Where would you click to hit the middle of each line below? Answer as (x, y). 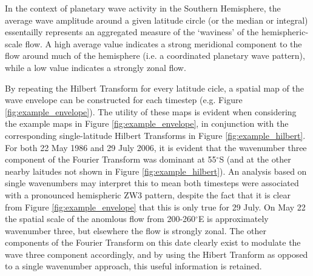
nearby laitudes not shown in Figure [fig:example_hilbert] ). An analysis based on (156, 171)
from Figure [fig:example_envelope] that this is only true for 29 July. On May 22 (155, 207)
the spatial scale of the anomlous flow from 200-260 (100, 219)
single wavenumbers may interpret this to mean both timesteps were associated (152, 183)
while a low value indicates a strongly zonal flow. (96, 67)
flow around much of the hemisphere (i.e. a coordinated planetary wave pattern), (155, 56)
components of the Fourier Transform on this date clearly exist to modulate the (153, 242)
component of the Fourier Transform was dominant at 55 (111, 159)
